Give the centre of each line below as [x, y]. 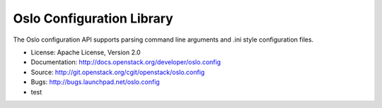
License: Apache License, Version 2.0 [86, 52]
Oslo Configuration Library [93, 18]
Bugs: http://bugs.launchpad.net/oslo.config [95, 82]
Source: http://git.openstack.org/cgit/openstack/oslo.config [118, 72]
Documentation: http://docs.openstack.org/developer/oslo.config [126, 62]
